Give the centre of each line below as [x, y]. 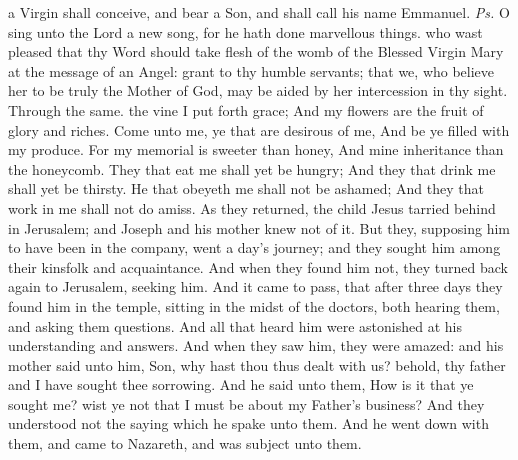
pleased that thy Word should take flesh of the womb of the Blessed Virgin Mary [256, 51]
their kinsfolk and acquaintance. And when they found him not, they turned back [258, 266]
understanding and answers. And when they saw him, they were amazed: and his [256, 345]
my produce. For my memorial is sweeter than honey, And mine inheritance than [256, 149]
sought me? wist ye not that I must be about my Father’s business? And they [246, 403]
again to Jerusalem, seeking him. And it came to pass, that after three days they [255, 286]
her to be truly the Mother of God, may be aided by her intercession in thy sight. [258, 90]
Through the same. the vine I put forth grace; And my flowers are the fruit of [246, 109]
